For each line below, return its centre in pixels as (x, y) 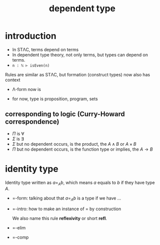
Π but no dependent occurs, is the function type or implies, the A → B (82, 149)
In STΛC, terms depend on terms (45, 49)
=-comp (20, 237)
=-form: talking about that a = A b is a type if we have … (67, 199)
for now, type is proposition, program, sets (55, 99)
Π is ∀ (18, 134)
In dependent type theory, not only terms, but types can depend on (80, 55)
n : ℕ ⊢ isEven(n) (31, 66)
